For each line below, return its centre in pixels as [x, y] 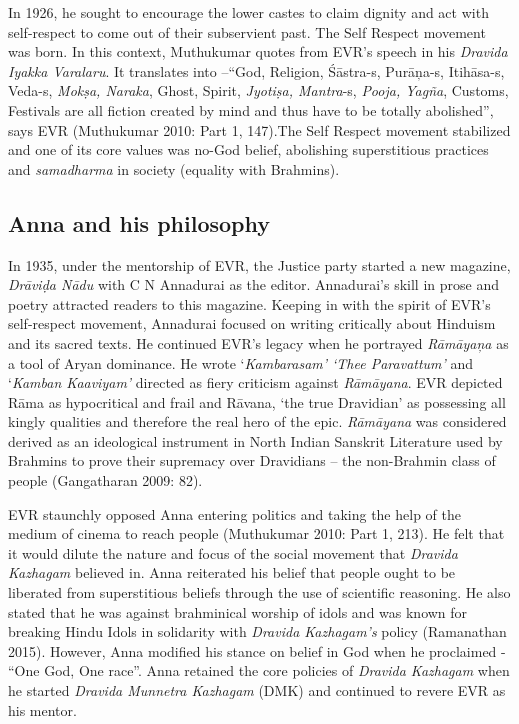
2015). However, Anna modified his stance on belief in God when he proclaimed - [257, 650]
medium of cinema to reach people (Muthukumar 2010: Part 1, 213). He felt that [256, 533]
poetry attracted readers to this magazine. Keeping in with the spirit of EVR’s [249, 303]
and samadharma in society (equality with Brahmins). [174, 168]
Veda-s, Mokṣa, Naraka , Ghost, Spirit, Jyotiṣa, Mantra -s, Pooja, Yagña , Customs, [258, 90]
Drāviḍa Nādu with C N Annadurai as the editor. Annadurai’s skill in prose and [253, 284]
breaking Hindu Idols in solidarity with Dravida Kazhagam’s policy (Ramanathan [257, 631]
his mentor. [42, 709]
